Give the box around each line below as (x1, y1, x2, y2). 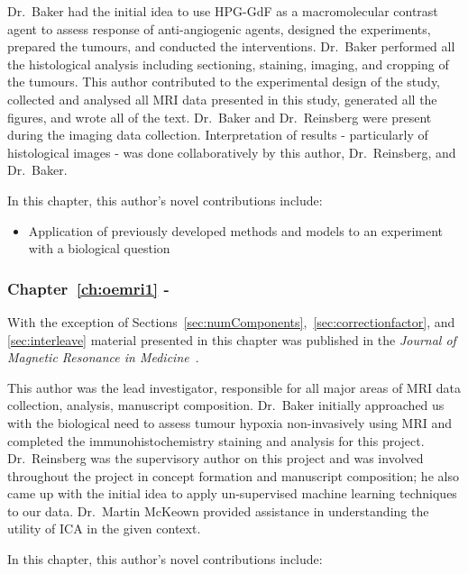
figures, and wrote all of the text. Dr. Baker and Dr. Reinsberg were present (7, 107, 432, 126)
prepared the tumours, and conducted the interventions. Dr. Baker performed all (7, 37, 455, 56)
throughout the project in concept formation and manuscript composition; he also (7, 466, 459, 485)
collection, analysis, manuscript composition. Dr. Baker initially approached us (7, 396, 445, 415)
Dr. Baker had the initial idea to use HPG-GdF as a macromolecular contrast (7, 2, 438, 20)
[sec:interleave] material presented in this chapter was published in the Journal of (7, 330, 456, 349)
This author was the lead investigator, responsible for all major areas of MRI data (7, 378, 461, 396)
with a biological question (28, 239, 170, 258)
